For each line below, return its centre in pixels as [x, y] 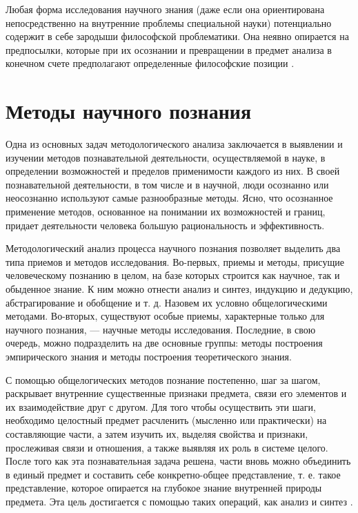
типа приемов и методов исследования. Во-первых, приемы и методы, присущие [175, 261]
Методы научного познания [129, 111]
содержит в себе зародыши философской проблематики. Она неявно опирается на [177, 36]
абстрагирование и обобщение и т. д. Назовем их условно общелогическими [167, 302]
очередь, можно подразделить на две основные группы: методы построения [164, 343]
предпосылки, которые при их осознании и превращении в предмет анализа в [169, 49]
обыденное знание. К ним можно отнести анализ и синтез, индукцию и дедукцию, [179, 289]
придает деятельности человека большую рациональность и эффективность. [165, 225]
